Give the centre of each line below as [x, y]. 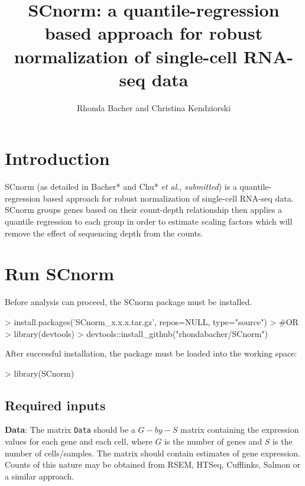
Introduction [57, 158]
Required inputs [55, 405]
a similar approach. [40, 476]
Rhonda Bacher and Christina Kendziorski [154, 107]
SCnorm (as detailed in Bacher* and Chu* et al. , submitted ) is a [121, 187]
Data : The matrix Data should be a [70, 430]
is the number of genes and [213, 441]
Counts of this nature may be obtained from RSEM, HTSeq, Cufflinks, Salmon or [153, 464]
